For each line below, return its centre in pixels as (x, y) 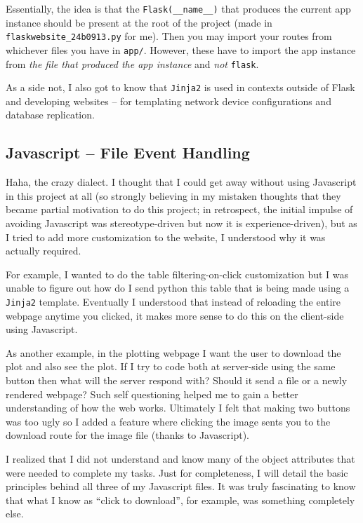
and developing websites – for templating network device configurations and (169, 101)
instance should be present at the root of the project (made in (139, 22)
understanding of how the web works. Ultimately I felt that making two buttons (178, 408)
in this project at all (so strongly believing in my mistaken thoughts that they (173, 195)
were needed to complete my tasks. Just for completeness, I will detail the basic (177, 472)
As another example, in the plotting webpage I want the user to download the (173, 352)
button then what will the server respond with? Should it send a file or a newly (177, 380)
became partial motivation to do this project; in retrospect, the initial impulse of (179, 209)
